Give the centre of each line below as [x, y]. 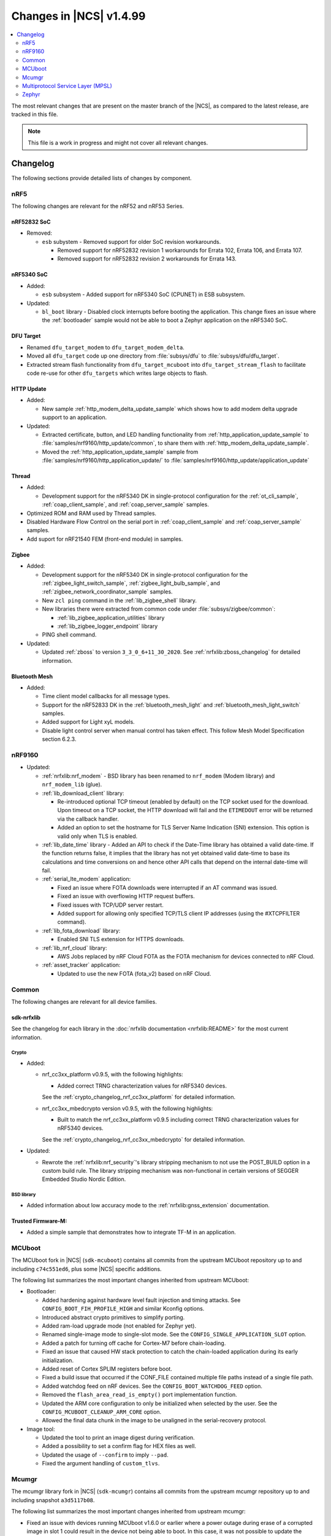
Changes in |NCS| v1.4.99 [78, 16]
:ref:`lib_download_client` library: [83, 793]
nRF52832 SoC [31, 222]
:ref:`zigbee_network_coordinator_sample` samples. [107, 592]
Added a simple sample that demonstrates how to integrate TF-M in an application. [131, 1232]
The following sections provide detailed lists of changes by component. [102, 178]
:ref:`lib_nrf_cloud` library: [74, 948]
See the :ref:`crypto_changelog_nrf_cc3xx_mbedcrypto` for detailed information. [143, 1139]
